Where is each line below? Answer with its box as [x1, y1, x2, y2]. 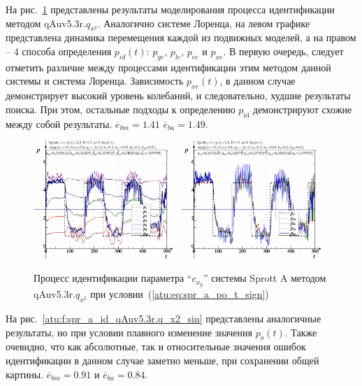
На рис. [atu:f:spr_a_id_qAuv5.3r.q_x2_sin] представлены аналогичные [6, 310, 321, 325]
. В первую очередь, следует [223, 43, 344, 58]
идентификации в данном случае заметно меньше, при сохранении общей [6, 352, 319, 367]
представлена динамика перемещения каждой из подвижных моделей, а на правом [6, 30, 356, 45]
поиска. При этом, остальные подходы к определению [6, 101, 236, 116]
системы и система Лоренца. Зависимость [6, 73, 184, 88]
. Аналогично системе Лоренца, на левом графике [97, 15, 310, 30]
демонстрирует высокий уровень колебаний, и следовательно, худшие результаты [6, 88, 351, 103]
